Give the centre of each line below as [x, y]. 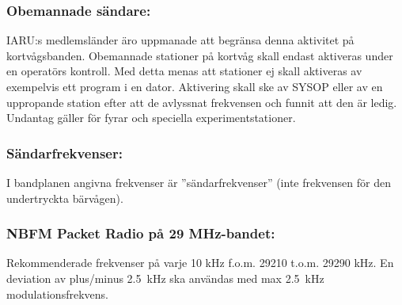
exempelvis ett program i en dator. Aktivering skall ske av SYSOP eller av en [195, 86]
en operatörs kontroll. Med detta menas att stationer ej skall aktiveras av [184, 71]
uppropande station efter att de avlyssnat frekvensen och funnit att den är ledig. [202, 102]
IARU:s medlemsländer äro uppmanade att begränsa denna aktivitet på [180, 40]
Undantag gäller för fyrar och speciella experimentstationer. [151, 118]
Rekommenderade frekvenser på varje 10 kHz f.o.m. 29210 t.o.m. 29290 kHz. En [200, 263]
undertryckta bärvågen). [65, 198]
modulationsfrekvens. [57, 294]
